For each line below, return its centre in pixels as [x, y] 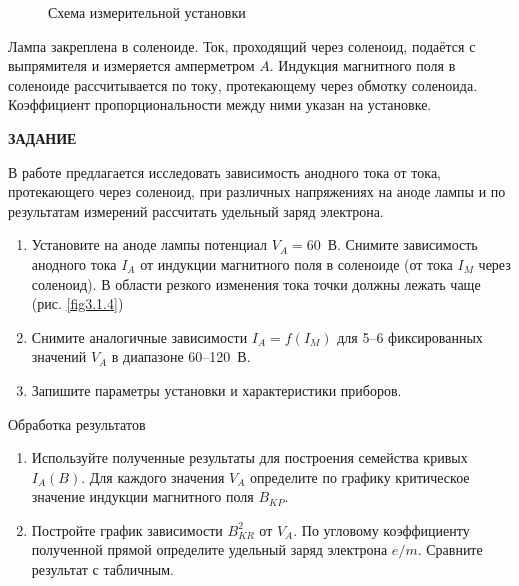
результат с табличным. [102, 569]
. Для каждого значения [153, 476]
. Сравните [450, 549]
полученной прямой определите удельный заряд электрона [209, 549]
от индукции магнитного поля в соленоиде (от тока [296, 263]
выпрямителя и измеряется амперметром [131, 65]
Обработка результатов [77, 423]
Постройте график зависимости [127, 529]
